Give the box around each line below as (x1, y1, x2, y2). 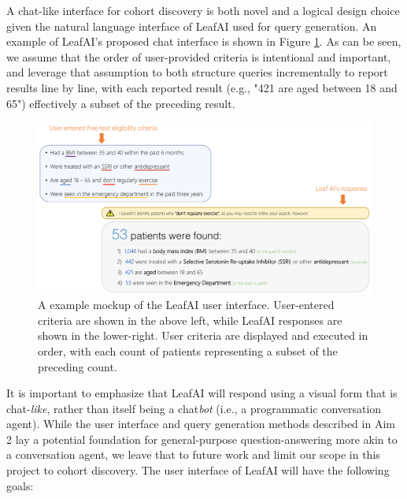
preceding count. (38, 358, 117, 374)
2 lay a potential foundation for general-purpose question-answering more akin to (6, 430, 398, 447)
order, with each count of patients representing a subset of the (38, 342, 338, 359)
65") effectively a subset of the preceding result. (6, 95, 235, 111)
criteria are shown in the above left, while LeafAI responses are (38, 311, 342, 328)
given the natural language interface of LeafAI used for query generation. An (6, 17, 377, 34)
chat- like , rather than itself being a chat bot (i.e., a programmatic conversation (6, 400, 382, 416)
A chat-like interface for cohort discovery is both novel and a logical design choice (6, 2, 400, 18)
